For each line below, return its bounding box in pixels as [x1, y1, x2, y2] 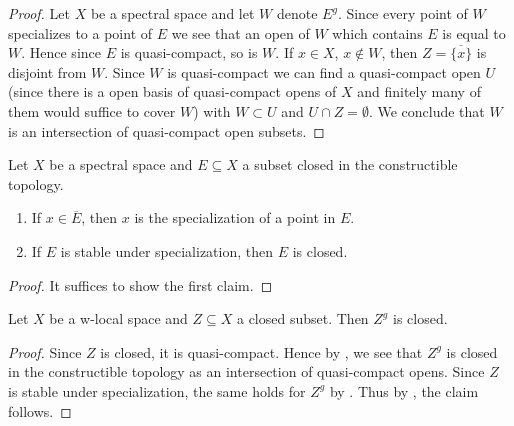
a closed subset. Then [236, 308, 369, 329]
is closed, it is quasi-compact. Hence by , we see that [100, 341, 423, 362]
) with [193, 100, 231, 121]
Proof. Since [8, 341, 82, 362]
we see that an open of [171, 22, 310, 43]
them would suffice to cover [8, 100, 176, 121]
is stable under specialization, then [60, 240, 274, 261]
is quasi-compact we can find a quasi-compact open [167, 61, 481, 82]
